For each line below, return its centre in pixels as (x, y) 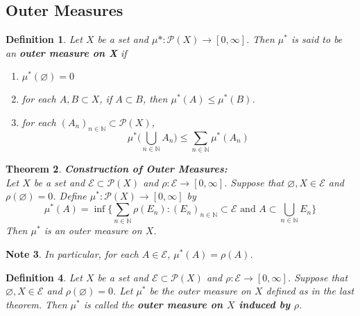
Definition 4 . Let (44, 277)
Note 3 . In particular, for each (72, 253)
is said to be (317, 39)
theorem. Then (36, 304)
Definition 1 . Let (44, 39)
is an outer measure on (93, 230)
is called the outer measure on (153, 304)
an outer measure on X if (66, 52)
